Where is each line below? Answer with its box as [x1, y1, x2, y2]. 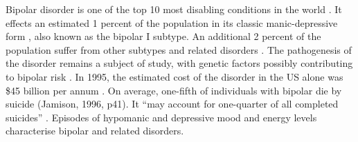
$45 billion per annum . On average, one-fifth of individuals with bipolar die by [6, 83, 342, 97]
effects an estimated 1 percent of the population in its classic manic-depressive [6, 15, 338, 30]
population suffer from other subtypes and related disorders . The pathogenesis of [6, 42, 352, 57]
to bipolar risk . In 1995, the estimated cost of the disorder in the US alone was [6, 69, 343, 83]
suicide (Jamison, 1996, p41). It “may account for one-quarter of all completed [6, 97, 339, 111]
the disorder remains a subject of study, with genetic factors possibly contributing [6, 56, 353, 70]
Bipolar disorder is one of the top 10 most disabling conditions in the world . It [6, 2, 342, 16]
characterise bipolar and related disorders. [6, 123, 184, 138]
